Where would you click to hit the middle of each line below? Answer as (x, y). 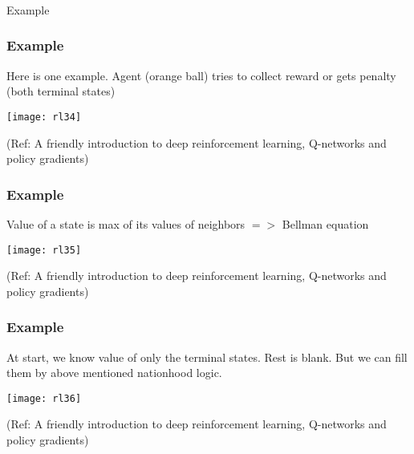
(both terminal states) (61, 91)
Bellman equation (325, 223)
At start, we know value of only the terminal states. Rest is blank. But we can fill (207, 357)
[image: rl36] (44, 398)
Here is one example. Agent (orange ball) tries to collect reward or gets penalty (201, 75)
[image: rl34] (44, 117)
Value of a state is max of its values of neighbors (126, 223)
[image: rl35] (44, 250)
